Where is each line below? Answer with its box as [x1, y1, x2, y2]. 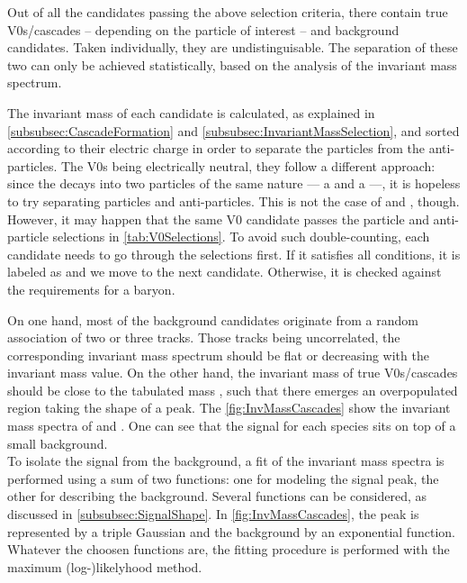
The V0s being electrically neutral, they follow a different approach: [61, 156, 436, 175]
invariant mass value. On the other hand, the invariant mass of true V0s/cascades [7, 363, 458, 382]
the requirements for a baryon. [7, 279, 175, 298]
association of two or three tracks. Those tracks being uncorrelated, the [7, 328, 400, 347]
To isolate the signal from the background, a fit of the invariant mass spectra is [7, 451, 445, 470]
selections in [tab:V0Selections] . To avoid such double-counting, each [52, 227, 430, 246]
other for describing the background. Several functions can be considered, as [7, 487, 427, 506]
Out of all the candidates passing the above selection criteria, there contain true [7, 3, 448, 21]
